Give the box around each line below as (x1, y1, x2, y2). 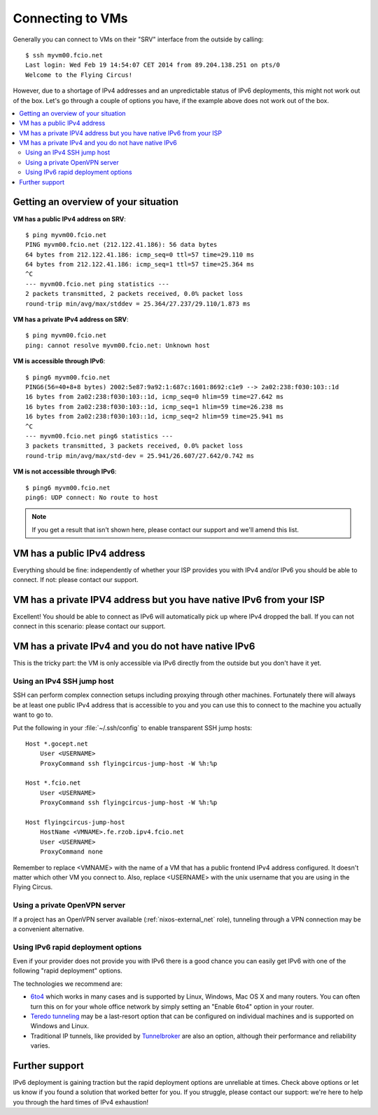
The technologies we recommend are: (13, 979, 122, 988)
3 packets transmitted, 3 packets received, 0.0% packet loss (25, 442, 244, 450)
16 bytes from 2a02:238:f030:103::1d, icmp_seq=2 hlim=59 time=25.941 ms (25, 412, 284, 421)
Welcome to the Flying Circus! (25, 71, 133, 79)
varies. (30, 1041, 50, 1050)
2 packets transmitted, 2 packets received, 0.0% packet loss (25, 290, 244, 298)
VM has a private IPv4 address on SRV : (13, 316, 129, 324)
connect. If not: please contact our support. (13, 575, 139, 583)
